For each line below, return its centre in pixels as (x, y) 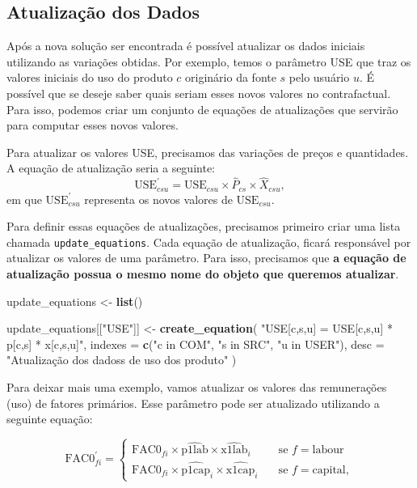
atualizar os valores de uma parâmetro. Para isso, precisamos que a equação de (206, 258)
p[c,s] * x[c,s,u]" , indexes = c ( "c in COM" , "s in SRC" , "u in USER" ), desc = (196, 344)
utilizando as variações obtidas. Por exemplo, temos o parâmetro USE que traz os (209, 61)
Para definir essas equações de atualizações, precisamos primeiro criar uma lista (204, 226)
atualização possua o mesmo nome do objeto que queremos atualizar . (203, 274)
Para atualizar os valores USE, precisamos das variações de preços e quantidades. (208, 152)
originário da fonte (231, 77)
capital (329, 470)
